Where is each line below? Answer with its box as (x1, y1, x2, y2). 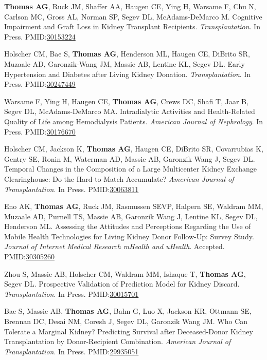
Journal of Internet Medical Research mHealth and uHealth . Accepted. (4, 241, 225, 252)
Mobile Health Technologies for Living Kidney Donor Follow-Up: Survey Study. (4, 231, 254, 241)
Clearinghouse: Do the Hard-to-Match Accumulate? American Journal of (4, 173, 234, 184)
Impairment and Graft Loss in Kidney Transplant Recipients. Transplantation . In (4, 21, 260, 32)
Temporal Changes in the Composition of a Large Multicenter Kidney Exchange (4, 163, 257, 174)
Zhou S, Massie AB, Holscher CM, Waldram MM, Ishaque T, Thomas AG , (4, 268, 246, 279)
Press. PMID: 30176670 (4, 126, 76, 137)
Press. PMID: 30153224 (4, 31, 76, 42)
